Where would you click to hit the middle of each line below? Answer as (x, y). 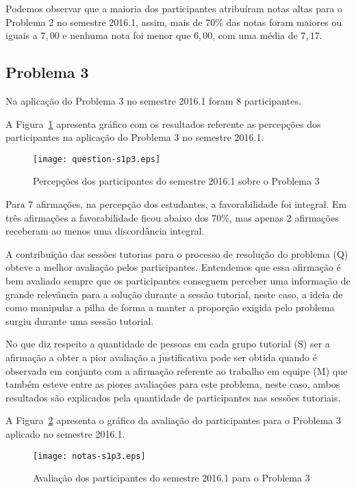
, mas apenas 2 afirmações (284, 217)
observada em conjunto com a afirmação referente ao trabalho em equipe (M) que (177, 370)
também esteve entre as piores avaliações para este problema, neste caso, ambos (173, 384)
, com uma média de (255, 35)
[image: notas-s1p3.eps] (89, 456)
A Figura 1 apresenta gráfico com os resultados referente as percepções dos (163, 123)
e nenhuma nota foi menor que (127, 35)
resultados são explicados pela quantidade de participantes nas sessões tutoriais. (173, 397)
